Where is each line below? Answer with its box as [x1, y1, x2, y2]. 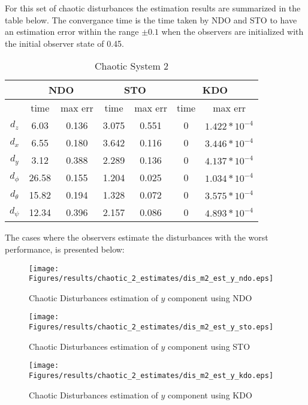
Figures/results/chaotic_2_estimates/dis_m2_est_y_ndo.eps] [29, 274, 274, 283]
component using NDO [168, 291, 252, 304]
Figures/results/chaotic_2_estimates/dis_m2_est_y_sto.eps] [29, 323, 274, 332]
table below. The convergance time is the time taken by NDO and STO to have [5, 13, 297, 26]
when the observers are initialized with [161, 25, 304, 38]
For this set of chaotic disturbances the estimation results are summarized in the [5, 2, 301, 14]
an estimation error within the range [5, 25, 139, 38]
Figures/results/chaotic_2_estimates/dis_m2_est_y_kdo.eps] [29, 371, 274, 380]
